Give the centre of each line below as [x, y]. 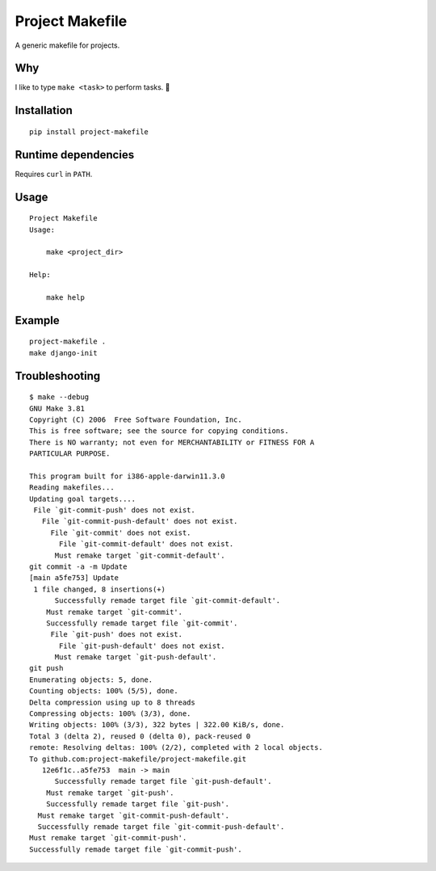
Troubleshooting [58, 376]
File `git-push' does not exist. [117, 635]
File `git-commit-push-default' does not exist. [140, 522]
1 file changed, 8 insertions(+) [99, 589]
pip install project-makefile [89, 132]
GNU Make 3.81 [57, 408]
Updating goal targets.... [83, 499]
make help [65, 297]
